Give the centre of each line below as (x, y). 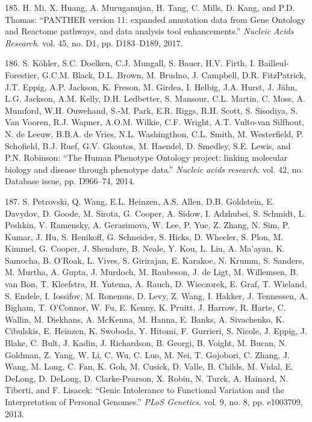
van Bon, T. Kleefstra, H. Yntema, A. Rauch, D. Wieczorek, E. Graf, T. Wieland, (156, 284)
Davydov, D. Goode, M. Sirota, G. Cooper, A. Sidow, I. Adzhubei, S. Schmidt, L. (156, 213)
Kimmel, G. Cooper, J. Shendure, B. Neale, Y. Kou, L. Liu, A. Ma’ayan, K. (145, 248)
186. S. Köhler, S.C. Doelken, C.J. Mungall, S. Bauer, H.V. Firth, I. (130, 63)
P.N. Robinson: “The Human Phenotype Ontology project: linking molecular (146, 157)
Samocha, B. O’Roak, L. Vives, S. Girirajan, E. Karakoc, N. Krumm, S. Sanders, (155, 260)
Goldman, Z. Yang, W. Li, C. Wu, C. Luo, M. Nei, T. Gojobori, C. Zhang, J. (147, 354)
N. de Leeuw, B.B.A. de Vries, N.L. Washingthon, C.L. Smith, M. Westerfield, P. (154, 133)
